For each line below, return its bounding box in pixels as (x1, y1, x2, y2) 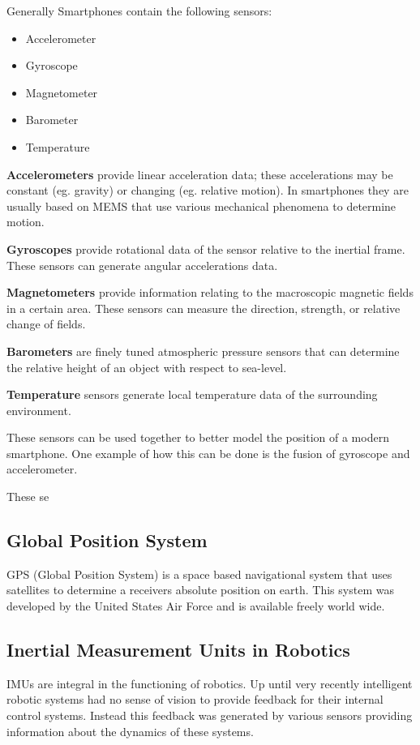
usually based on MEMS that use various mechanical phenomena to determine (6, 197, 396, 214)
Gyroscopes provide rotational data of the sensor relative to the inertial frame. (6, 240, 405, 257)
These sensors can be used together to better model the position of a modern (6, 429, 389, 446)
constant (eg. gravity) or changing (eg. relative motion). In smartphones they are (6, 182, 409, 199)
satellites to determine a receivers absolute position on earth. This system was (6, 581, 394, 598)
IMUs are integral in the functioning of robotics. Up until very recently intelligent (6, 674, 413, 691)
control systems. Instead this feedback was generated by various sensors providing (6, 707, 413, 724)
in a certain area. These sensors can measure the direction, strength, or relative (6, 299, 401, 316)
